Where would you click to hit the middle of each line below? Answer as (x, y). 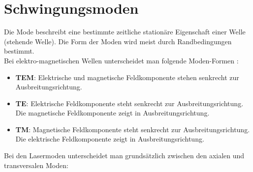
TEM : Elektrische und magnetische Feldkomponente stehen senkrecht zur (127, 77)
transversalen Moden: (36, 165)
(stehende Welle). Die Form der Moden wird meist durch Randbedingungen (118, 41)
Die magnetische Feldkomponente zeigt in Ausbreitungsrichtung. (112, 113)
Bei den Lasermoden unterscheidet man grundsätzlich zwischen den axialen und (124, 156)
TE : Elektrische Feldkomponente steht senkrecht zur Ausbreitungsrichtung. (129, 103)
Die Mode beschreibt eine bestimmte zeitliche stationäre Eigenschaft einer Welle (125, 32)
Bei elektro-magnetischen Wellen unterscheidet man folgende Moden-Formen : (121, 60)
